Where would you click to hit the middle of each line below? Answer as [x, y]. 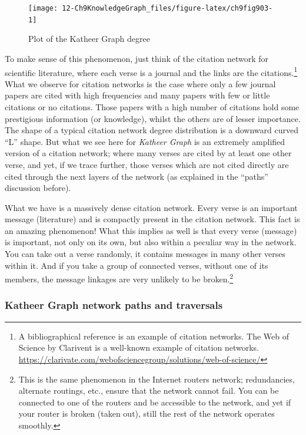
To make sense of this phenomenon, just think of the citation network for [137, 58]
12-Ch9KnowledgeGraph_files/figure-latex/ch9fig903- [167, 8]
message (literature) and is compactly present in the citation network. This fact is [152, 219]
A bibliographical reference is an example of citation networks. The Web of [154, 336]
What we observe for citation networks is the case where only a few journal [140, 83]
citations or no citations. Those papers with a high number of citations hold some [152, 106]
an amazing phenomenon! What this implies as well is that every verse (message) [151, 230]
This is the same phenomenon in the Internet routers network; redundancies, [157, 379]
